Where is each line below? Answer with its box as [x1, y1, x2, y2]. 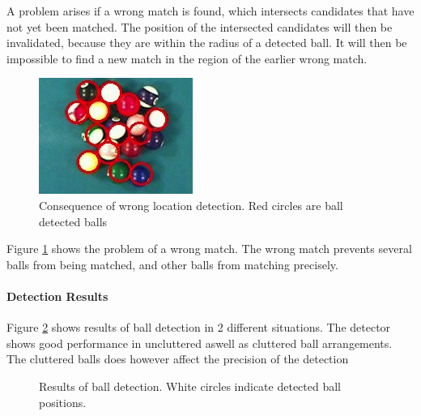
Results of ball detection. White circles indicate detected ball [39, 377, 342, 394]
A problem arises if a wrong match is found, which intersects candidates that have [6, 2, 415, 19]
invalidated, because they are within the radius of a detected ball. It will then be [6, 34, 407, 51]
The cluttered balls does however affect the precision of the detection [6, 350, 349, 367]
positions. [39, 393, 87, 410]
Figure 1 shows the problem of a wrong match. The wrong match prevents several [6, 240, 412, 257]
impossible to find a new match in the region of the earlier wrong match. [6, 49, 368, 66]
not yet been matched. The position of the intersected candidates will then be [6, 18, 393, 35]
